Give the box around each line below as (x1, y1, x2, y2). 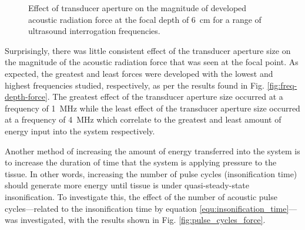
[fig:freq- (267, 79, 297, 91)
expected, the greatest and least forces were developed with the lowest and (5, 67, 273, 79)
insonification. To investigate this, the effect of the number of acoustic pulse (5, 190, 277, 202)
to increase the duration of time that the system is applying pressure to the (5, 156, 277, 168)
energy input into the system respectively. (5, 124, 155, 137)
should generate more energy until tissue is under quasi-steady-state (5, 179, 250, 191)
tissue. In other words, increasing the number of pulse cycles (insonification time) (5, 167, 297, 180)
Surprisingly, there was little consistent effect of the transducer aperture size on (5, 44, 291, 56)
